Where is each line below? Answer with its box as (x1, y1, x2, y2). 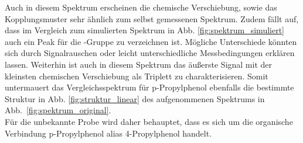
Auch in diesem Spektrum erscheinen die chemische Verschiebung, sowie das (5, 1, 277, 13)
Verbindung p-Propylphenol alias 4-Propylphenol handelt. (5, 127, 212, 139)
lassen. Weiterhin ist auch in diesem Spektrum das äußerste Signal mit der (5, 58, 273, 70)
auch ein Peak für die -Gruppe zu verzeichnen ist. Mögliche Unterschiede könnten (5, 35, 297, 47)
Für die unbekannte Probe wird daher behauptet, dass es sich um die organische (5, 115, 293, 127)
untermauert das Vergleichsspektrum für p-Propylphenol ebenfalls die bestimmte (5, 81, 294, 93)
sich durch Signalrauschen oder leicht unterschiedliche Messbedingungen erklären (5, 47, 295, 59)
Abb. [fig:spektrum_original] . (5, 104, 111, 116)
